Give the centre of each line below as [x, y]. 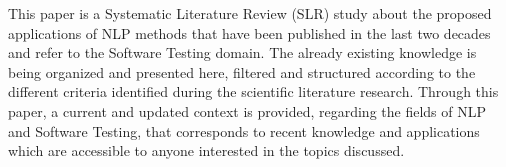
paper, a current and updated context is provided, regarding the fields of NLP [247, 110]
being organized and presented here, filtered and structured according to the [242, 71]
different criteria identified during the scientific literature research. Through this [253, 91]
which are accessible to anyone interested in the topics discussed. [206, 150]
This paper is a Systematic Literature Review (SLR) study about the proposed [250, 13]
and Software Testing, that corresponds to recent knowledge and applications [244, 130]
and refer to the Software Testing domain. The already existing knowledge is [242, 52]
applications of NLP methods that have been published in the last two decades [249, 32]
